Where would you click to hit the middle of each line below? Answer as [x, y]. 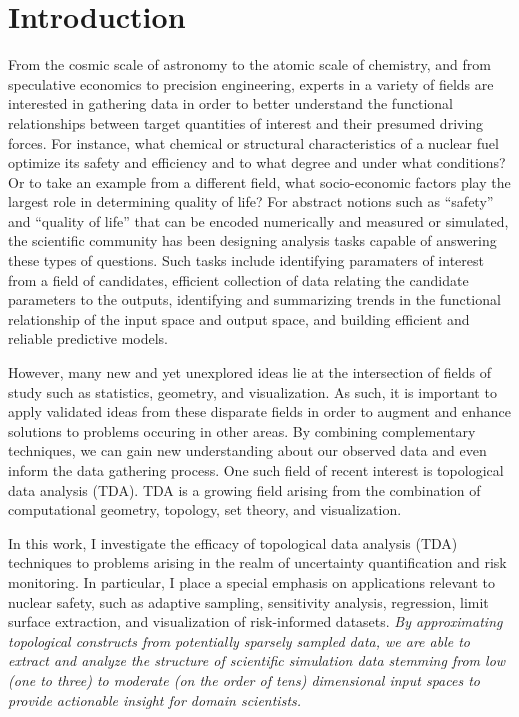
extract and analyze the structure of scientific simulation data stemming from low [257, 660]
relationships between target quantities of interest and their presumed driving [246, 122]
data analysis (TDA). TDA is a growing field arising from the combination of [244, 489]
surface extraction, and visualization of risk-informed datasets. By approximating [255, 621]
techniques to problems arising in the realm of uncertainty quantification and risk [257, 562]
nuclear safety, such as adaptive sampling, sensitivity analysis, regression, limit [248, 601]
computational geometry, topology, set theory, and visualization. [205, 509]
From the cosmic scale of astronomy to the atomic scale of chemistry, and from [249, 64]
